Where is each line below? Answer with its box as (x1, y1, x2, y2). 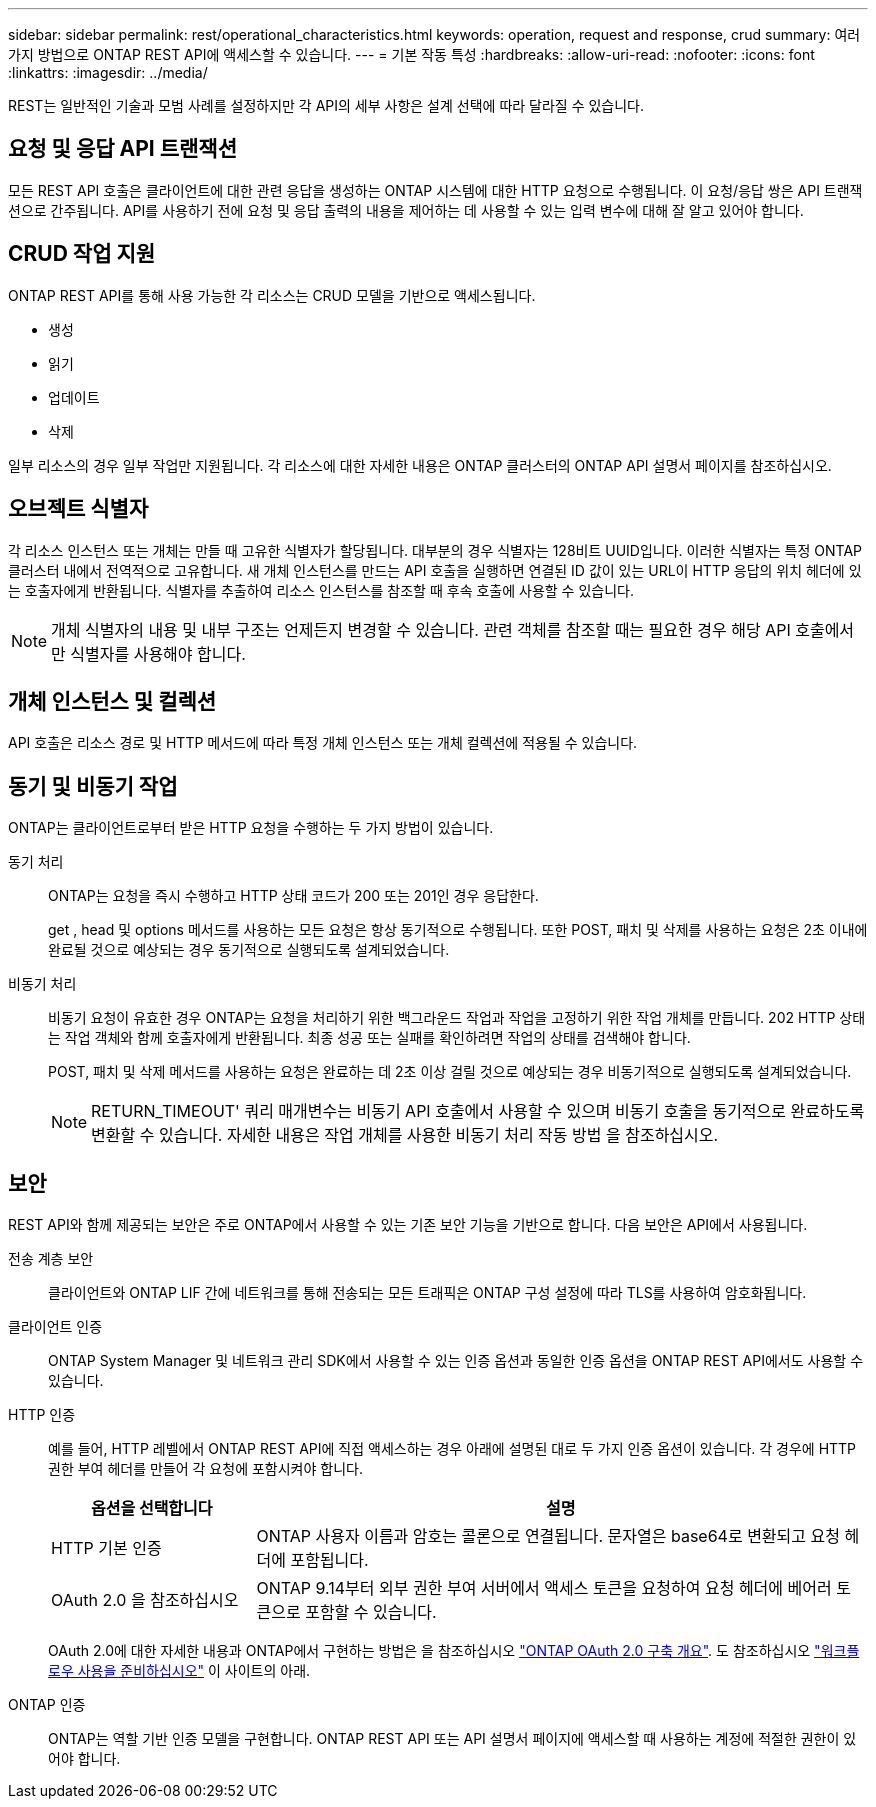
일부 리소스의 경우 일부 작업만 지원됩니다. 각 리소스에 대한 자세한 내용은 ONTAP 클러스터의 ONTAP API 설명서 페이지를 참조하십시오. (8, 456, 832, 474)
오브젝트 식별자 (8, 496, 149, 522)
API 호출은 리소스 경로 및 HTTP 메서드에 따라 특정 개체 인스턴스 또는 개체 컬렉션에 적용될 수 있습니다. (8, 734, 638, 752)
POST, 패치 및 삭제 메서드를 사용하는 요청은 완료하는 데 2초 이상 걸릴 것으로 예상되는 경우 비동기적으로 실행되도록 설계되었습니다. (48, 1063, 852, 1081)
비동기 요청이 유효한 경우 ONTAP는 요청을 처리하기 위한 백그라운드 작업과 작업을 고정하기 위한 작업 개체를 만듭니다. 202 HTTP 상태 (48, 1009, 866, 1027)
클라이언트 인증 (8, 1318, 103, 1336)
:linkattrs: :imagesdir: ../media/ (8, 64, 208, 81)
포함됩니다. (290, 1550, 369, 1571)
